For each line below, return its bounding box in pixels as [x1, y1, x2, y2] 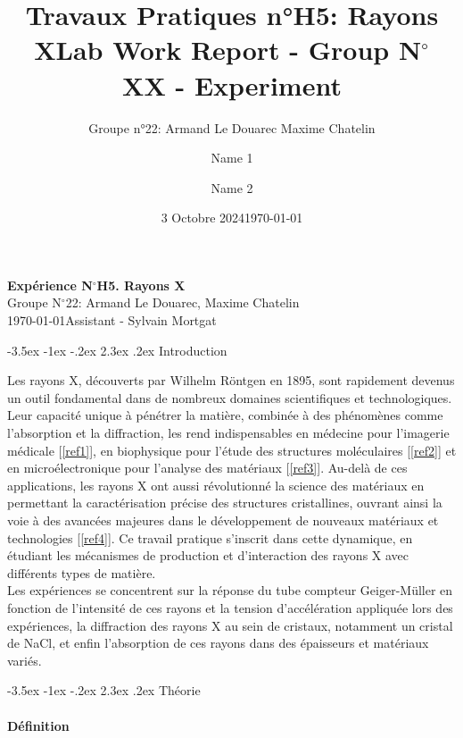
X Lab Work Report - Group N [34, 31, 422, 68]
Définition [7, 716, 70, 734]
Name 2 [211, 178, 253, 197]
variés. [7, 650, 42, 669]
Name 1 [211, 148, 253, 167]
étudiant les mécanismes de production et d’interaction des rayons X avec [7, 546, 409, 565]
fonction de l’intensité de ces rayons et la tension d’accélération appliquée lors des [7, 598, 453, 616]
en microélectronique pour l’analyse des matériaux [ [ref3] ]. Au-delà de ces [7, 458, 408, 477]
